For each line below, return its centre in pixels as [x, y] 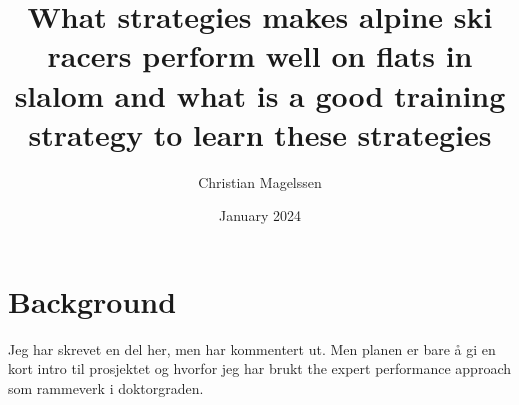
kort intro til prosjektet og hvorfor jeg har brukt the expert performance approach [260, 368]
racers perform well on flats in [260, 55]
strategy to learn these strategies [260, 133]
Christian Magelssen [260, 181]
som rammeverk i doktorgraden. [106, 388]
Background [92, 300]
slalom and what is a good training [260, 94]
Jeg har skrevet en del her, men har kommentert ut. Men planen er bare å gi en [252, 348]
